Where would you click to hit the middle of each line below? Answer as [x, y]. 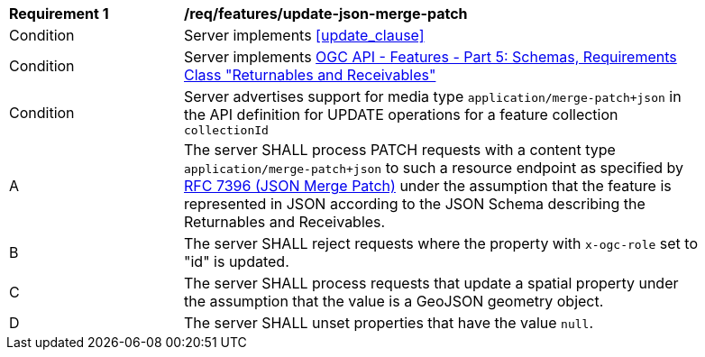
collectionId [226, 130]
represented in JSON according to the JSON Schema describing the [415, 204]
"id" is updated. [237, 261]
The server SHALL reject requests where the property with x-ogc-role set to [441, 243]
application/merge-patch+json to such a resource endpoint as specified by [434, 168]
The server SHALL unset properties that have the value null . [389, 323]
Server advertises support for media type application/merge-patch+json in [433, 96]
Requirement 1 [59, 14]
